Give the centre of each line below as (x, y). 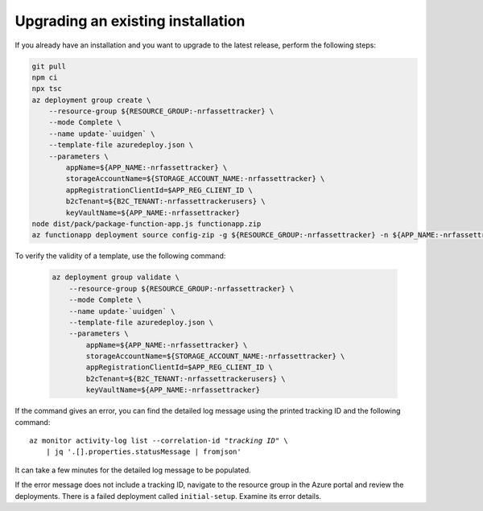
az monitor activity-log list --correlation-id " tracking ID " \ (159, 441)
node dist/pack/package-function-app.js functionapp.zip (147, 224)
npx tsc (47, 89)
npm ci (45, 77)
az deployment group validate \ (116, 277)
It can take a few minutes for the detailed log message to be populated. (133, 470)
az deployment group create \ (91, 100)
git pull (49, 66)
